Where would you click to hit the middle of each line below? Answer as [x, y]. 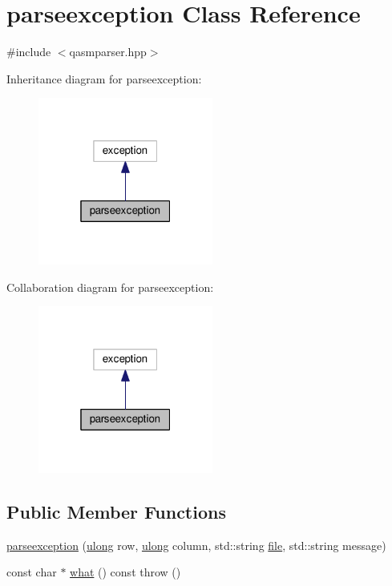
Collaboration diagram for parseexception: [110, 287]
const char [32, 572]
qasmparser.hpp [108, 52]
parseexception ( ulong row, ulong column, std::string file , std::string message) [196, 545]
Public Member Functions [116, 511]
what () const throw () [125, 572]
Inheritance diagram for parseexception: [104, 78]
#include [29, 52]
